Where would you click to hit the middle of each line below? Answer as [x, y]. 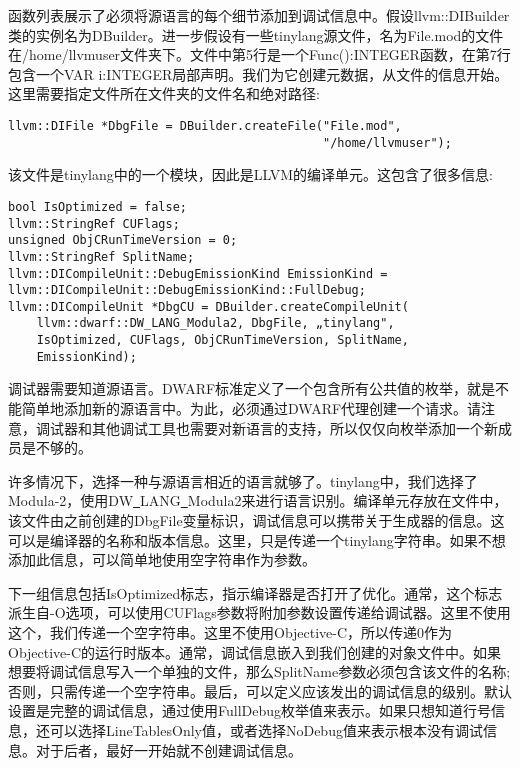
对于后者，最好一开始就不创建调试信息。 [168, 749]
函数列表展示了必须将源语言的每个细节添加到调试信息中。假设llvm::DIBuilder [259, 15]
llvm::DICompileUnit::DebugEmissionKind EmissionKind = [198, 273]
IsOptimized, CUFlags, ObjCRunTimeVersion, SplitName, [222, 340]
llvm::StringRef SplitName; [101, 256]
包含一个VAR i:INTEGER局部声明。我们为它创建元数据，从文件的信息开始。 [258, 73]
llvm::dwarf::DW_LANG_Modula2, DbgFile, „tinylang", [215, 323]
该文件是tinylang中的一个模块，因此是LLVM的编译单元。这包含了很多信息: [250, 174]
